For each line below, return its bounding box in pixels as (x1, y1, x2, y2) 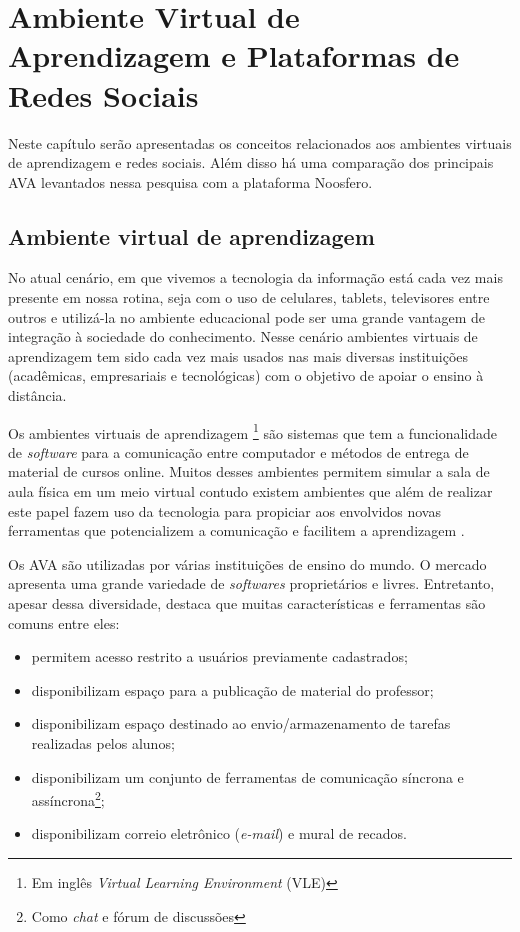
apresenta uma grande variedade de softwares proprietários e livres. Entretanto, (8, 573, 495, 594)
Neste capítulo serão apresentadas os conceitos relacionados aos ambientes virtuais (8, 132, 512, 153)
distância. (8, 385, 67, 406)
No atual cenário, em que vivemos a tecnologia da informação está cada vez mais (8, 267, 503, 288)
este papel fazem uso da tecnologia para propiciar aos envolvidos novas (8, 500, 441, 521)
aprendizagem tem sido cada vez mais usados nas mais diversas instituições (8, 345, 469, 366)
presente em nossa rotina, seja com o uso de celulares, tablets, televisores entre (8, 287, 490, 308)
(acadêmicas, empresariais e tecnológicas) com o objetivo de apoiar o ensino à (8, 365, 484, 386)
